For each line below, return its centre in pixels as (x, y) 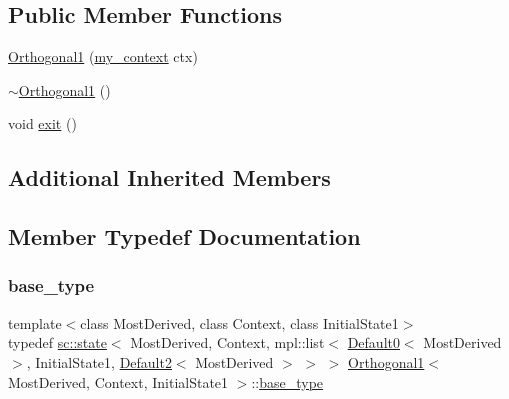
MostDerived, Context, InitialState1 (118, 381)
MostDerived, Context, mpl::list (227, 342)
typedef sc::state (57, 342)
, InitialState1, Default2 (99, 361)
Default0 (373, 342)
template (35, 322)
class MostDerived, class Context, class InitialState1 (239, 322)
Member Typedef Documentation (184, 236)
